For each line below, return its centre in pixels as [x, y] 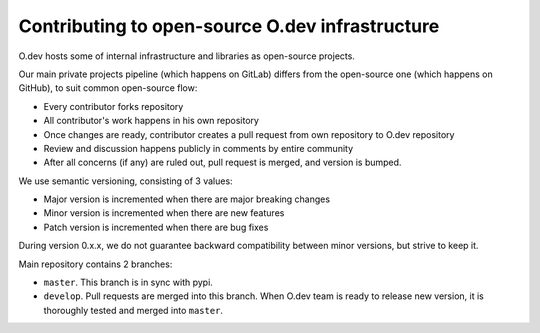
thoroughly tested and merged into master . [133, 310]
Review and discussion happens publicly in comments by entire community [198, 148]
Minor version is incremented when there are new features [164, 213]
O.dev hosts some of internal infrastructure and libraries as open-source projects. [186, 56]
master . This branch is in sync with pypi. [128, 282]
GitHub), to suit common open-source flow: [108, 88]
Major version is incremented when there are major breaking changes [186, 199]
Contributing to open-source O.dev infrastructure [229, 26]
